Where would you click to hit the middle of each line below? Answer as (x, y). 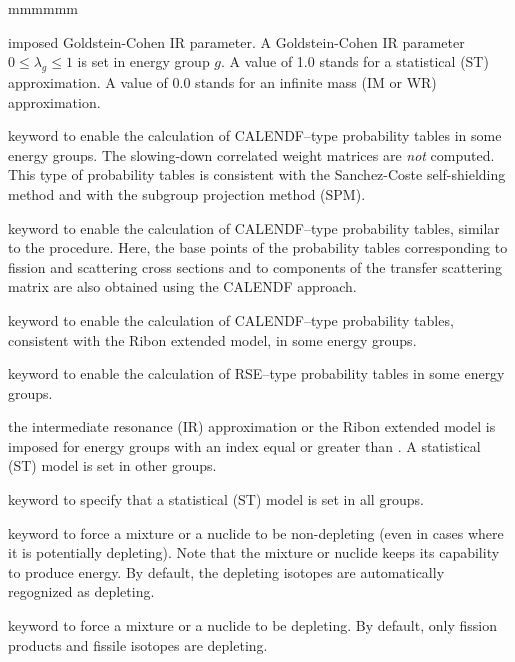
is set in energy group (143, 61)
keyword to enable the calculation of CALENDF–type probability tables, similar (254, 227)
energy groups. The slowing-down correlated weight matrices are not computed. (251, 154)
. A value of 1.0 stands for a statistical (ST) (355, 61)
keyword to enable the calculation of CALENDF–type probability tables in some (255, 135)
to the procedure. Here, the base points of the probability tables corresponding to (258, 247)
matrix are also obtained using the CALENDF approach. (182, 286)
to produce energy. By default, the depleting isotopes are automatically (226, 571)
